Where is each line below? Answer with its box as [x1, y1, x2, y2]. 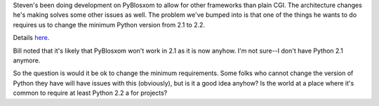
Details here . [13, 34, 50, 42]
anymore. [13, 56, 41, 65]
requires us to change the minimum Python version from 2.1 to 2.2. [13, 20, 206, 29]
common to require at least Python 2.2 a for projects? [13, 88, 168, 98]
